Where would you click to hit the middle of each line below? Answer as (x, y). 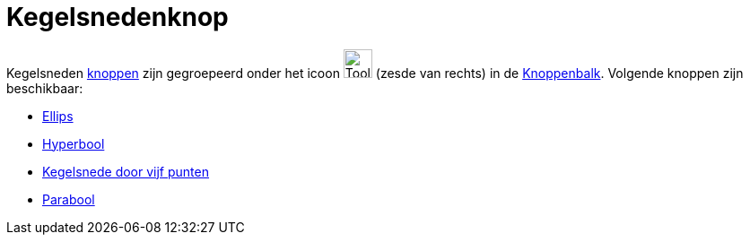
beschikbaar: (45, 88)
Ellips (58, 116)
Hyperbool (74, 143)
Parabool (69, 199)
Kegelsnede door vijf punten (126, 171)
